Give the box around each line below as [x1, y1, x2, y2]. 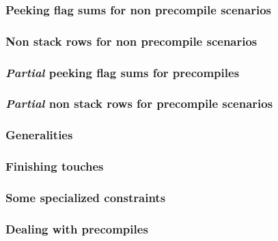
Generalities [5, 126, 73, 143]
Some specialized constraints [5, 188, 166, 205]
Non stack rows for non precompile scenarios [5, 32, 258, 49]
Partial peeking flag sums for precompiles [5, 63, 240, 81]
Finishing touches [5, 158, 104, 175]
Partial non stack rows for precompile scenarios [5, 95, 273, 112]
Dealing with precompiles [5, 220, 148, 237]
